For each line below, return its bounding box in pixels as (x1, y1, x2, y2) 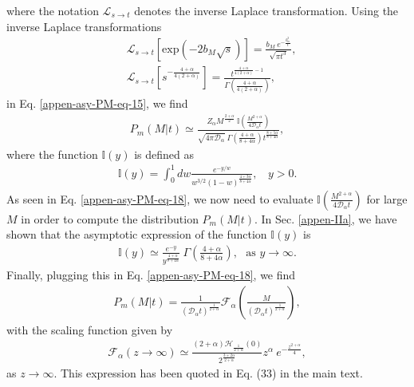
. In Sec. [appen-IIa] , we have (254, 210, 397, 227)
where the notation (6, 2, 99, 18)
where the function (6, 145, 98, 162)
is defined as (134, 145, 194, 162)
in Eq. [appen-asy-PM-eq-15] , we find (6, 95, 188, 112)
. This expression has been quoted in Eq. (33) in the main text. (53, 364, 363, 381)
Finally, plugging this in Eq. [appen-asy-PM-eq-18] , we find (6, 267, 296, 283)
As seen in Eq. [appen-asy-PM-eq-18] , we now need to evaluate (6, 190, 313, 207)
